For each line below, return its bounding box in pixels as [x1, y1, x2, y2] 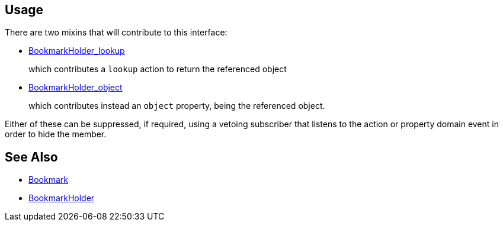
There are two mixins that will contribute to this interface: [5, 27, 228, 38]
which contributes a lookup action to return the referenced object [28, 64, 287, 75]
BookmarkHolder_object [28, 82, 123, 93]
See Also [5, 149, 58, 164]
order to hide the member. [5, 129, 107, 140]
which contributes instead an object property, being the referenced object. [28, 101, 325, 111]
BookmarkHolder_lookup [28, 46, 125, 56]
